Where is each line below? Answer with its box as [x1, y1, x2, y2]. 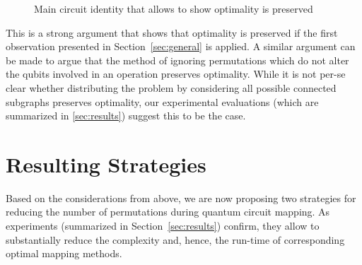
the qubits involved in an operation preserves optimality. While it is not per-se [6, 66, 346, 81]
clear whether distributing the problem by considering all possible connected [6, 80, 337, 95]
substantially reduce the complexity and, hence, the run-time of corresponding [6, 232, 345, 247]
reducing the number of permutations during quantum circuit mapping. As [6, 204, 330, 219]
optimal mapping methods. [6, 246, 122, 261]
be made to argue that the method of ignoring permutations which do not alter [6, 52, 349, 67]
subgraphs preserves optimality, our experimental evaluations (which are [6, 94, 319, 109]
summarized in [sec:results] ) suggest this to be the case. [6, 108, 246, 123]
